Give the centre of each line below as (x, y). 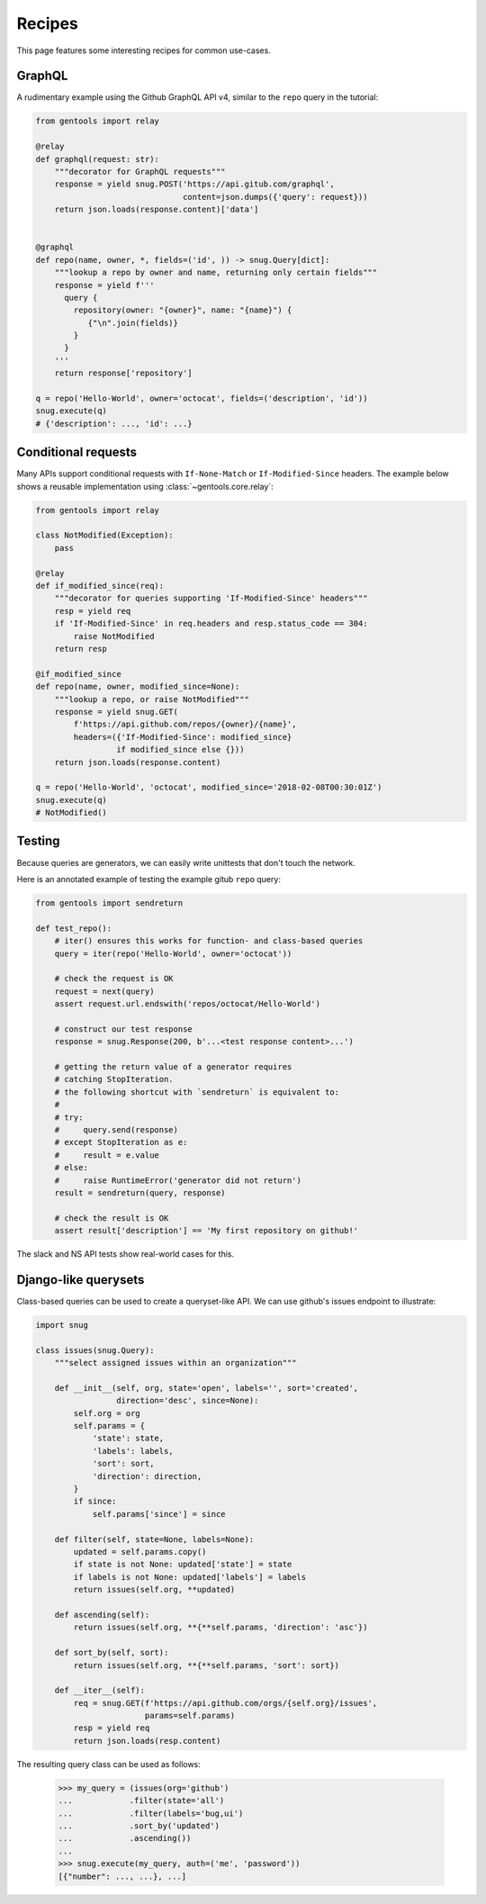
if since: (95, 1502)
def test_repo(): (74, 928)
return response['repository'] (123, 373)
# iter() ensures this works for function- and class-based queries (209, 941)
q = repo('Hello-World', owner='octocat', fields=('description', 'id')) (202, 399)
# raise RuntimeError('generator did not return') (178, 1180)
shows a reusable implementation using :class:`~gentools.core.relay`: (145, 486)
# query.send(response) (117, 1129)
